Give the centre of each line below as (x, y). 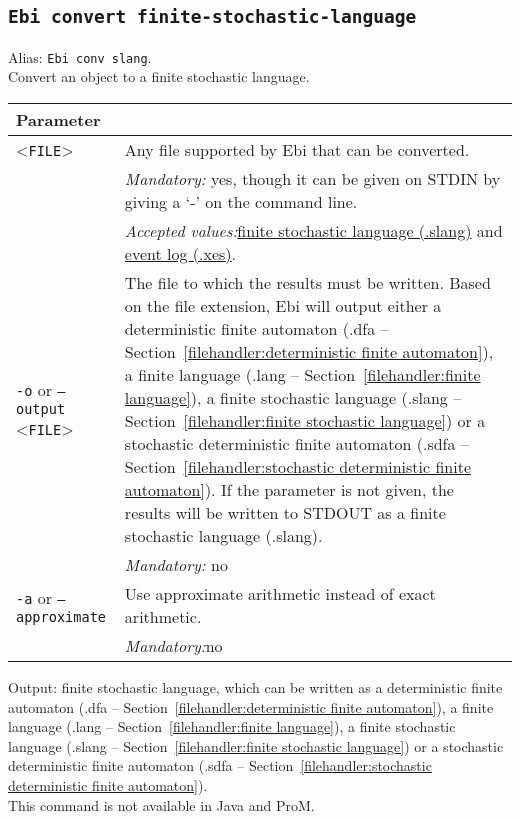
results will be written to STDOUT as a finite (285, 513)
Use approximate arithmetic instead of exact (280, 594)
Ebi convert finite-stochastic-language (212, 17)
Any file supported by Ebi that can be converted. (297, 150)
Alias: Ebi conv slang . (80, 56)
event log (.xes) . (180, 254)
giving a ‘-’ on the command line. (241, 202)
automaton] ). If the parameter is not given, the (289, 490)
